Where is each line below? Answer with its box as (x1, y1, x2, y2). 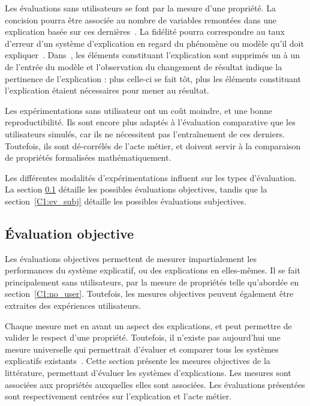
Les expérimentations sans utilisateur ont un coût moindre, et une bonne (5, 104, 272, 116)
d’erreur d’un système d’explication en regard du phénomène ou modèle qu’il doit (5, 37, 304, 49)
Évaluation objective (5, 224, 134, 242)
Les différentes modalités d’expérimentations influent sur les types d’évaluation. (5, 171, 297, 184)
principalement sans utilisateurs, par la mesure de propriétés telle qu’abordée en (5, 275, 299, 288)
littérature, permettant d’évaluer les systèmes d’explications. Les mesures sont (5, 366, 291, 379)
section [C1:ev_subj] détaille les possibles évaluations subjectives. (5, 194, 246, 207)
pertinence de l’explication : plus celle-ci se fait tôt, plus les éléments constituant (5, 72, 301, 85)
